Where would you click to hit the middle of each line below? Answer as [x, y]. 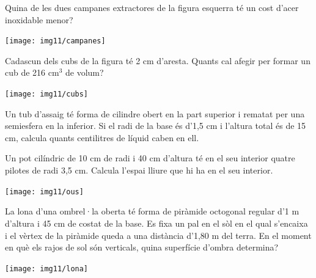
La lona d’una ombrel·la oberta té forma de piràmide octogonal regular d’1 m [152, 211]
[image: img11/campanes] [55, 41]
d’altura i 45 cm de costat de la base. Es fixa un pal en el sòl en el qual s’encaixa [156, 223]
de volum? [85, 72]
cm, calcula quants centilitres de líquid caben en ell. [102, 137]
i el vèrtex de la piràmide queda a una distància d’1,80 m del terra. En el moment [158, 235]
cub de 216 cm [32, 72]
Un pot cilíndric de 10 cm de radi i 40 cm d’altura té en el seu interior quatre [150, 158]
